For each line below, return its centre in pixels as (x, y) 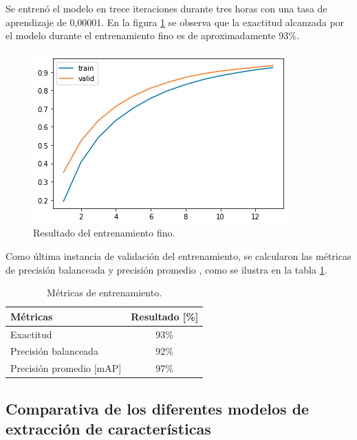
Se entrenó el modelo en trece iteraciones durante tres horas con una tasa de (166, 8)
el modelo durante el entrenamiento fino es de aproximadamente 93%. (152, 35)
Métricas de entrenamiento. (105, 293)
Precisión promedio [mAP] (66, 368)
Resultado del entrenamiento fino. (104, 233)
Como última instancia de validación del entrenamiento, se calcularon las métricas (178, 255)
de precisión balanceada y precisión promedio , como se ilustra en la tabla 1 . (166, 269)
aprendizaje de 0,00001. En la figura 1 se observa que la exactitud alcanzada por (175, 22)
